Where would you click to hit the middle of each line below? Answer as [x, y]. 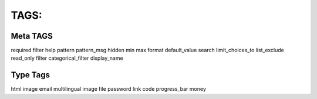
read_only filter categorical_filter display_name [67, 58]
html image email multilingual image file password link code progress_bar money [109, 89]
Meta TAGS [32, 36]
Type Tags [30, 75]
